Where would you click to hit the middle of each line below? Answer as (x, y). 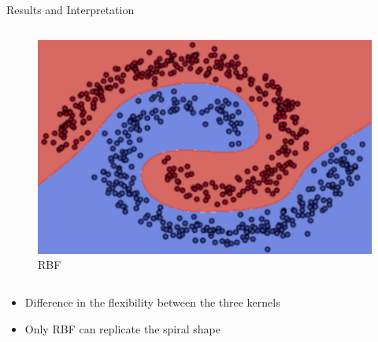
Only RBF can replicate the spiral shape (122, 328)
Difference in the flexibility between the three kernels (152, 302)
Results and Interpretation (70, 9)
